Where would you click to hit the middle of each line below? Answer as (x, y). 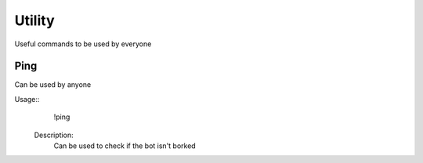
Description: (54, 135)
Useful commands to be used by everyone (83, 44)
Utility (34, 20)
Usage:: (27, 99)
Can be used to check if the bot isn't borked (125, 146)
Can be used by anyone (53, 85)
